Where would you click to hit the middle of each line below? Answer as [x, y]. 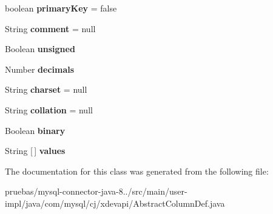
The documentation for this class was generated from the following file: [137, 171]
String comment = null [50, 28]
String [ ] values [35, 151]
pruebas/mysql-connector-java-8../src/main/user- [96, 191]
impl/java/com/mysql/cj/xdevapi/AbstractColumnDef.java [115, 203]
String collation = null [49, 109]
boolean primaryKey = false [61, 8]
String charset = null [46, 89]
